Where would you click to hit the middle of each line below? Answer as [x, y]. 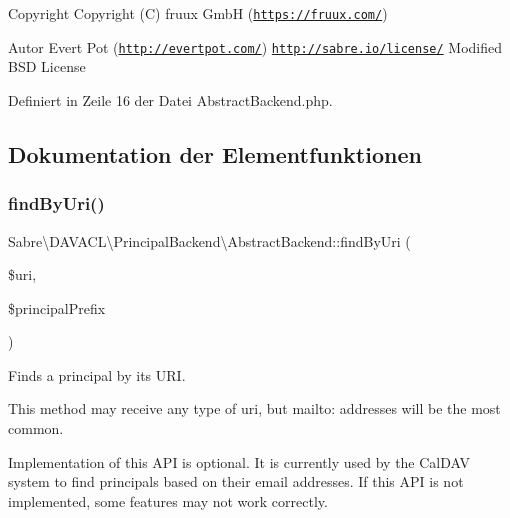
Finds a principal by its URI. [97, 374]
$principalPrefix [57, 307]
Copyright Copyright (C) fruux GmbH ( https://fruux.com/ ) [198, 13]
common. [36, 428]
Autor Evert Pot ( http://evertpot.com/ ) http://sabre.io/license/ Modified [255, 46]
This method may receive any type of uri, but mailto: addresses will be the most [254, 408]
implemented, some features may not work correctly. [168, 500]
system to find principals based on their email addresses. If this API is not [236, 481]
